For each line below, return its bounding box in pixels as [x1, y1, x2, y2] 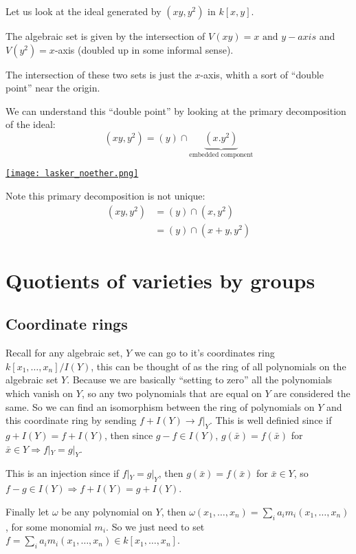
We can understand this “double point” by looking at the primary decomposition [5, 103, 346, 118]
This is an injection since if [5, 466, 120, 480]
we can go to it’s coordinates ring [134, 345, 275, 360]
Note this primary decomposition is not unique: [5, 189, 205, 203]
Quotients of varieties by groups [5, 266, 315, 294]
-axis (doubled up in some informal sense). [54, 42, 234, 56]
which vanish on [5, 386, 74, 401]
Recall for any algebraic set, [5, 345, 123, 360]
